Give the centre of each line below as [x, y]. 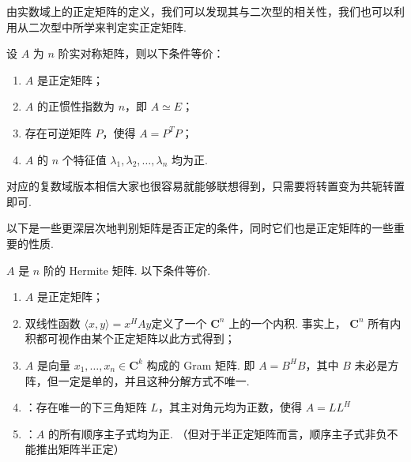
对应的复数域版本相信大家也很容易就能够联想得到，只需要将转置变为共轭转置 [205, 186]
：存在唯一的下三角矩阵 [86, 407]
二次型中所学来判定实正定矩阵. [107, 26]
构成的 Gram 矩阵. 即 [201, 364]
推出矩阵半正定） [80, 449]
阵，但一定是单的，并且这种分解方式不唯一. [137, 380]
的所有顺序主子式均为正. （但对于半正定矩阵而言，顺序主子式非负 [217, 433]
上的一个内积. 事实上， [287, 323]
